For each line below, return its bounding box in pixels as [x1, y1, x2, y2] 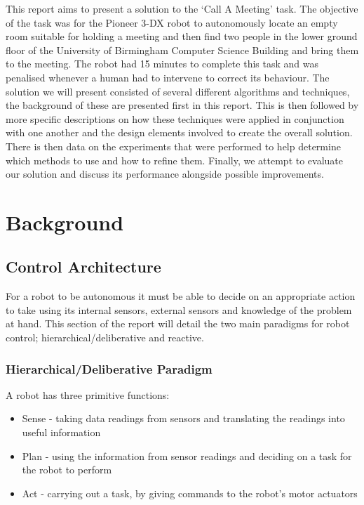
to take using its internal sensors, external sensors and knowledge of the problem [6, 302, 352, 317]
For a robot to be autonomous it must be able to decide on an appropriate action [6, 289, 356, 303]
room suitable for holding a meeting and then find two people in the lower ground [6, 29, 358, 44]
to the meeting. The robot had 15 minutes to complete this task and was [6, 56, 318, 71]
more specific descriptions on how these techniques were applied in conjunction [6, 111, 344, 126]
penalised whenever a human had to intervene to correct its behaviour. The [6, 70, 330, 84]
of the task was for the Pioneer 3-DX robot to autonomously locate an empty [6, 15, 338, 29]
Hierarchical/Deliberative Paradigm [6, 360, 213, 377]
